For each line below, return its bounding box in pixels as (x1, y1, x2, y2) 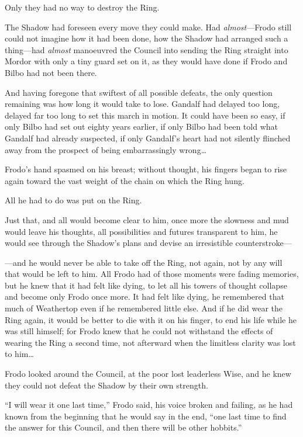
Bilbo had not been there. (5, 66, 97, 78)
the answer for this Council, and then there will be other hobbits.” (5, 421, 242, 433)
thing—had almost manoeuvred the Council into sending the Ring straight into (5, 43, 288, 56)
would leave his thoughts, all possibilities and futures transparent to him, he (5, 225, 278, 237)
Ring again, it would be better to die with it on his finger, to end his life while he (5, 313, 297, 325)
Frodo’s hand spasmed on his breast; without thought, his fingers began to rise (5, 163, 287, 175)
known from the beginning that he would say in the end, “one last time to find (5, 410, 287, 422)
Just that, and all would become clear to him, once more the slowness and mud (5, 213, 289, 226)
